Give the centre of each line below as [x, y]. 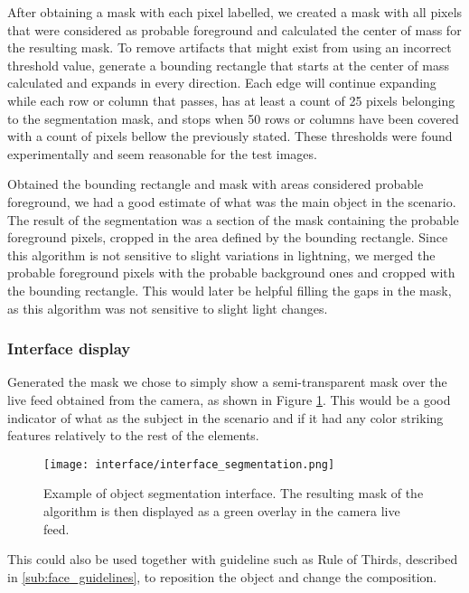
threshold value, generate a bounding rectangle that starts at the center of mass [229, 65]
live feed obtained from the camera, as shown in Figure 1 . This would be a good [229, 399]
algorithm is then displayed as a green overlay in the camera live [222, 510]
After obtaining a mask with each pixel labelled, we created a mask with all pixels [235, 12]
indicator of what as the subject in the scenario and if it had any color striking [225, 417]
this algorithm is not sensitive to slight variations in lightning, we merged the [221, 254]
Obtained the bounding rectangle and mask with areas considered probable [216, 184]
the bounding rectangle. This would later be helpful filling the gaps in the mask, [230, 290]
